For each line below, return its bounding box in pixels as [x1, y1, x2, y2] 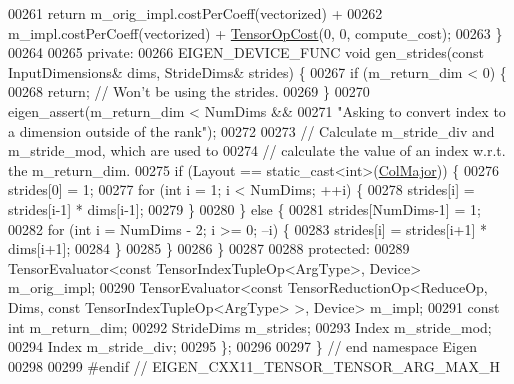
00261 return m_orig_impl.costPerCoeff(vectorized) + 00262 [8, 3, 383, 23]
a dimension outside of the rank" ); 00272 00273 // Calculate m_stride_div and [8, 120, 495, 141]
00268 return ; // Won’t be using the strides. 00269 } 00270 [8, 81, 370, 102]
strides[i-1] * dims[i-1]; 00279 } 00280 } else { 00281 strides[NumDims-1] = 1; [8, 198, 481, 219]
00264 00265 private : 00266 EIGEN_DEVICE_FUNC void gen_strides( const [8, 42, 485, 63]
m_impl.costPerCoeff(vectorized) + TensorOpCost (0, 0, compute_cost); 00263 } [8, 22, 503, 43]
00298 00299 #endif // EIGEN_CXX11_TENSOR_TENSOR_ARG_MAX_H [8, 355, 500, 376]
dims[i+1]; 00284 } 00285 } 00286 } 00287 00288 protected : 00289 [8, 238, 410, 259]
